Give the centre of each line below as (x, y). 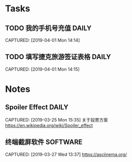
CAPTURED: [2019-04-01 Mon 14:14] (43, 40)
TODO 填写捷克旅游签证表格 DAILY (58, 57)
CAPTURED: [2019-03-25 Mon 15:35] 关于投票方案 (57, 120)
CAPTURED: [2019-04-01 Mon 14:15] (43, 69)
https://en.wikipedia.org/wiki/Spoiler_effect (49, 125)
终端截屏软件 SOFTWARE (44, 142)
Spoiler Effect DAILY (37, 107)
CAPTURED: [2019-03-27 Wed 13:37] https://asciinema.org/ (66, 154)
